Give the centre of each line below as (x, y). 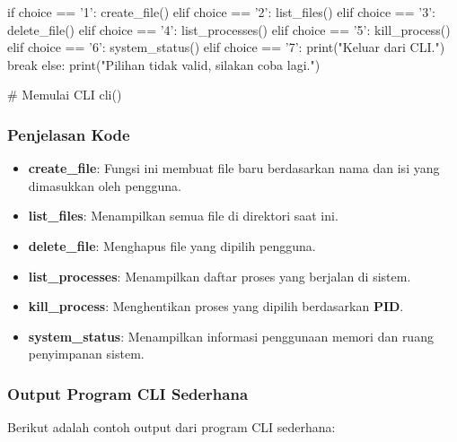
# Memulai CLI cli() (65, 95)
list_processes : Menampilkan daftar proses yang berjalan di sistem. (220, 276)
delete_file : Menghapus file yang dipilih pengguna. (172, 245)
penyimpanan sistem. (86, 354)
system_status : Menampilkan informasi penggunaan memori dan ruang (231, 336)
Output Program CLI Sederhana (128, 393)
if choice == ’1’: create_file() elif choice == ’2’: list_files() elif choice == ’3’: (221, 12)
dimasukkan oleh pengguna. (105, 185)
